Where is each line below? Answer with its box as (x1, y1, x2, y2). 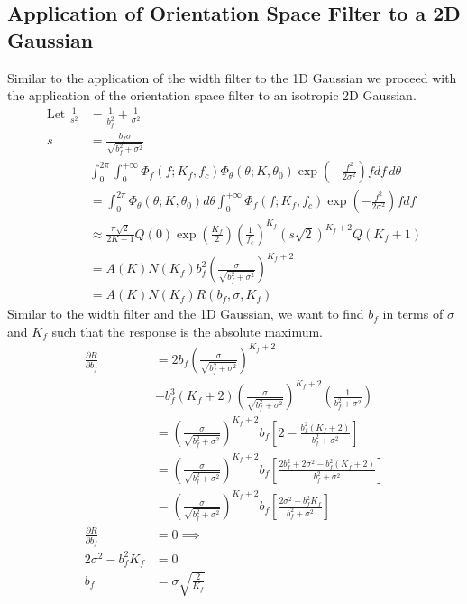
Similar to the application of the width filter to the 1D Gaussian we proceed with (7, 68, 457, 87)
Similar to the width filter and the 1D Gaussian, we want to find (7, 304, 364, 323)
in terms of (382, 304, 444, 323)
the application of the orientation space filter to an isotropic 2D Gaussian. (7, 86, 417, 105)
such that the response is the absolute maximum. (51, 321, 324, 340)
